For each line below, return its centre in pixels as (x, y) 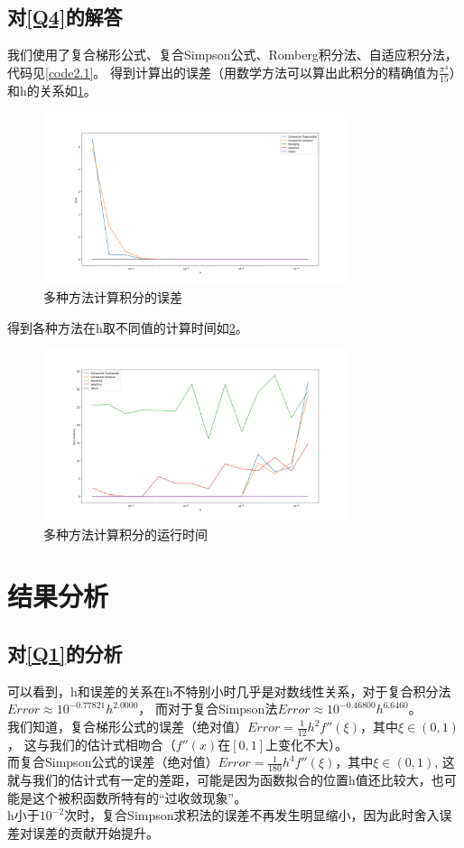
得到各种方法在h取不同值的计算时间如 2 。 (128, 327)
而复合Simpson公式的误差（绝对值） (113, 762)
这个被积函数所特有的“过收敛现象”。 (139, 797)
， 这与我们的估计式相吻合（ (92, 744)
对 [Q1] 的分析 (65, 653)
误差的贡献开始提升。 (95, 833)
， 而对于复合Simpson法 (208, 709)
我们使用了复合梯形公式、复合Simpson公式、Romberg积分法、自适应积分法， (232, 55)
